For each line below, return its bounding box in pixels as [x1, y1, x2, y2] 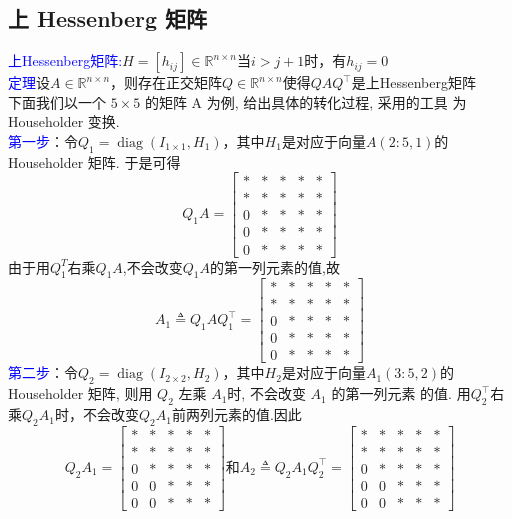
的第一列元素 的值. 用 [331, 383, 471, 404]
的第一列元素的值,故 [210, 256, 340, 277]
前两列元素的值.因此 [171, 404, 302, 425]
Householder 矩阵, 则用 [8, 383, 153, 404]
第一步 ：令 [8, 130, 78, 151]
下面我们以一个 [8, 91, 106, 112]
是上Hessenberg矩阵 [351, 72, 476, 93]
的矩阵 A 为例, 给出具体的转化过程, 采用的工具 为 [144, 91, 467, 112]
